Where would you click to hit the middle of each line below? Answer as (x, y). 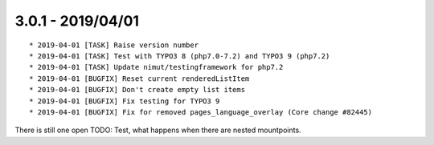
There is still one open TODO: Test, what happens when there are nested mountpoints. (158, 130)
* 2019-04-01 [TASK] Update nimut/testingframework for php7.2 (156, 67)
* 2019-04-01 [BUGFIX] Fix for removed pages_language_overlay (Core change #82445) (201, 112)
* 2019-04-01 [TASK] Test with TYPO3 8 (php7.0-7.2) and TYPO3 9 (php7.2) (180, 56)
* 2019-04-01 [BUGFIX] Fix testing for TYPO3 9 (125, 101)
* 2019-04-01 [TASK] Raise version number (114, 45)
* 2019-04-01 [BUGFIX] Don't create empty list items (137, 90)
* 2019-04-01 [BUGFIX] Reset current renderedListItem (139, 79)
